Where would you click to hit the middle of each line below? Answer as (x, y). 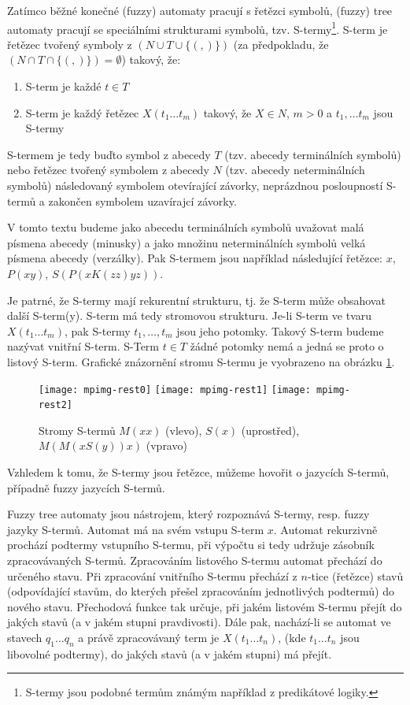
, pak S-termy (97, 330)
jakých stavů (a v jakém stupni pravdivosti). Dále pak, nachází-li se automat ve (199, 622)
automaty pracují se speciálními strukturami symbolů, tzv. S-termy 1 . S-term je (198, 28)
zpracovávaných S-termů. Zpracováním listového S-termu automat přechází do (195, 560)
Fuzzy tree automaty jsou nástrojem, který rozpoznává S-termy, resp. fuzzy (188, 514)
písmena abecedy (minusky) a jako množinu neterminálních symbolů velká (187, 242)
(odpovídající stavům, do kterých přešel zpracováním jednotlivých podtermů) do (201, 591)
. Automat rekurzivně (325, 529)
